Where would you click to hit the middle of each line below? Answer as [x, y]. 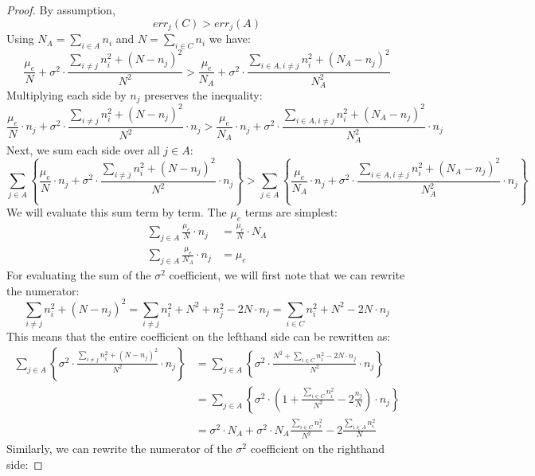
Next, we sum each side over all [83, 149]
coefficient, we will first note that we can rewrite [287, 275]
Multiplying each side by [66, 94]
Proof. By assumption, [61, 10]
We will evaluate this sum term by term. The [117, 212]
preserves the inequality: [203, 94]
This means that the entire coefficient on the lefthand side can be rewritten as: [199, 336]
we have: [230, 39]
